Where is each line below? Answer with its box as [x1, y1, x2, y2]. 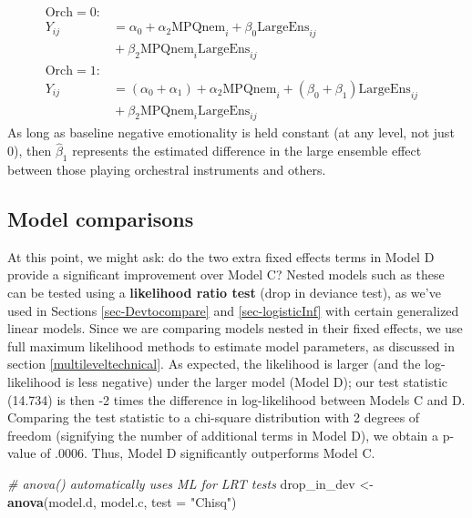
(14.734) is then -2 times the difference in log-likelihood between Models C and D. [7, 390, 466, 409]
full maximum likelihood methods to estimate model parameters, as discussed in [7, 336, 455, 355]
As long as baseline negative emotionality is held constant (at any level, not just [7, 123, 455, 142]
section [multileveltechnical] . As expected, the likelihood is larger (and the [7, 354, 421, 373]
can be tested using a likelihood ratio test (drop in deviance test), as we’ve [7, 282, 441, 301]
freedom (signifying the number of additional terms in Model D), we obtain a [7, 425, 439, 444]
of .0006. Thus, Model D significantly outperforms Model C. [40, 443, 375, 462]
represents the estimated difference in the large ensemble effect [72, 141, 422, 160]
